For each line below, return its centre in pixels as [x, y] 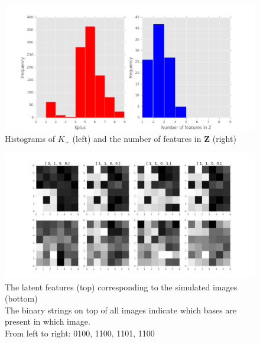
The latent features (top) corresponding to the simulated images [121, 287]
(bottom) [21, 298]
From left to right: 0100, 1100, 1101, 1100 [80, 333]
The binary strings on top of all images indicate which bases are [121, 310]
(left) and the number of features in [137, 138]
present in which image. [48, 321]
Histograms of [30, 138]
